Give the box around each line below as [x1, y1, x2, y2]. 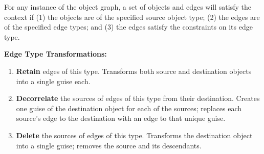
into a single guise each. [16, 75, 91, 86]
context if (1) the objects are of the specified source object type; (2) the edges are [4, 11, 260, 22]
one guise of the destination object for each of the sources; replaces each [16, 102, 242, 113]
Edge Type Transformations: [4, 48, 107, 59]
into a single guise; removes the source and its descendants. [16, 140, 202, 150]
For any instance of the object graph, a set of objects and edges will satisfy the [4, 2, 251, 12]
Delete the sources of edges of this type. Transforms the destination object [16, 130, 253, 140]
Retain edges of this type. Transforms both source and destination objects [16, 65, 252, 76]
